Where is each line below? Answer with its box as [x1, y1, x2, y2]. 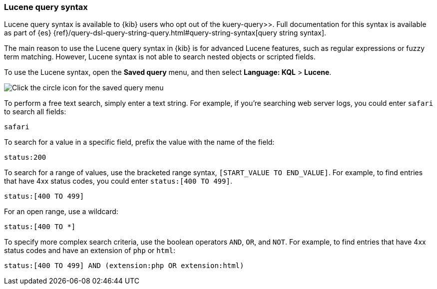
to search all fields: [4, 107, 66, 116]
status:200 [4, 153, 46, 162]
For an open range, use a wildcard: [4, 207, 118, 216]
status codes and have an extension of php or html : [4, 246, 176, 255]
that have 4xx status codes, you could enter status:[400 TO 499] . [4, 177, 232, 186]
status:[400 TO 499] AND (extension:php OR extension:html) [4, 262, 244, 270]
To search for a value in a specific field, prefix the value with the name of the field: [4, 138, 275, 147]
